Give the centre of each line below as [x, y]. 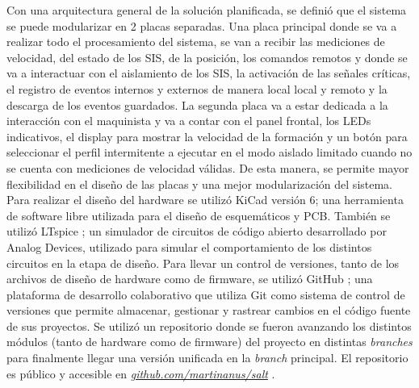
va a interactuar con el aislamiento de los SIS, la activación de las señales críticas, [209, 73]
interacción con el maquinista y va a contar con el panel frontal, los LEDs [189, 121]
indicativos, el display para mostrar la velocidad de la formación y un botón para [207, 136]
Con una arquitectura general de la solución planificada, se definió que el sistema [207, 10]
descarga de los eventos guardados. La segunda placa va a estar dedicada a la [197, 104]
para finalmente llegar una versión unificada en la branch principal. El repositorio [207, 358]
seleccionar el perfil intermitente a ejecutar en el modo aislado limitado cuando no [209, 152]
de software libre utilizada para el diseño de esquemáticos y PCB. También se [199, 215]
